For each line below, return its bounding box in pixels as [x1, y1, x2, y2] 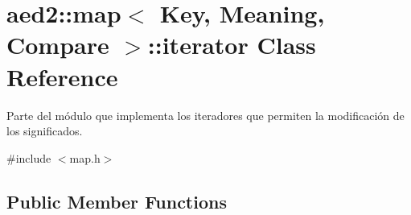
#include [6, 149, 51, 166]
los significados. [6, 122, 83, 139]
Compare [6, 28, 109, 61]
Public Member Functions [6, 188, 227, 213]
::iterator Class [147, 28, 316, 61]
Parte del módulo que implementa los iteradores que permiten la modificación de [6, 106, 405, 123]
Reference [6, 60, 118, 93]
